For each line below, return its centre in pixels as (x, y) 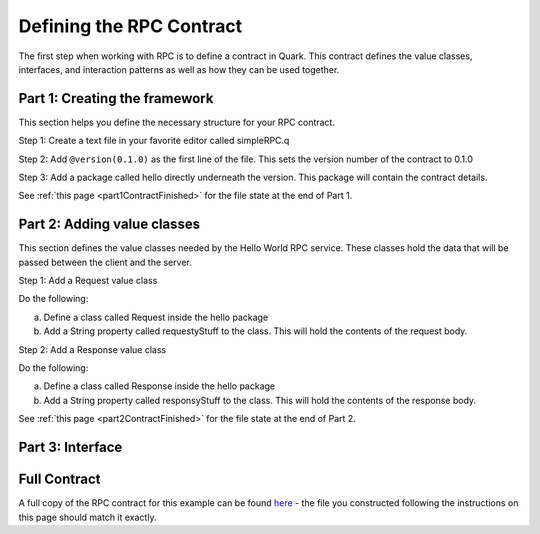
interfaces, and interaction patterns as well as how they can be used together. (179, 69)
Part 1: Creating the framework (116, 98)
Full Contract (59, 479)
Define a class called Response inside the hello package (159, 386)
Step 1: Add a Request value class (88, 281)
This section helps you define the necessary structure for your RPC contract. (176, 122)
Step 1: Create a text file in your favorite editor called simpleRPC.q (154, 141)
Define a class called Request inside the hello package (156, 317)
